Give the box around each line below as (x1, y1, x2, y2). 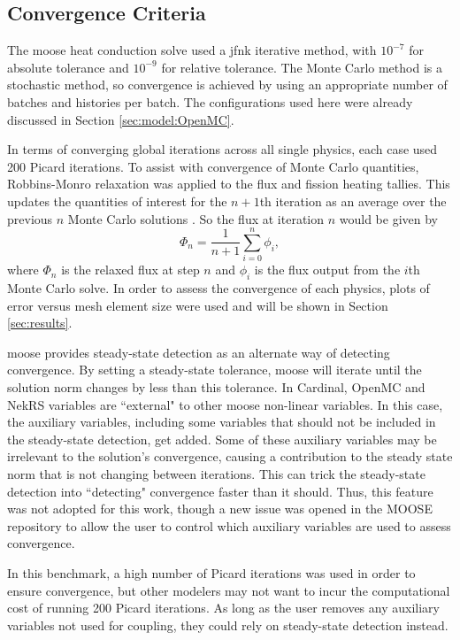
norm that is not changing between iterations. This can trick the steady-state (7, 465, 425, 482)
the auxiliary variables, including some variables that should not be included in (7, 413, 436, 431)
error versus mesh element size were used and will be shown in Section (7, 296, 388, 314)
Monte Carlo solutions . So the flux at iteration (67, 209, 325, 227)
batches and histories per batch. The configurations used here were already (7, 92, 413, 111)
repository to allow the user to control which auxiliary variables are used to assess (7, 516, 451, 535)
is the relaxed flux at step (61, 260, 200, 279)
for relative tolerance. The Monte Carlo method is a (161, 58, 442, 76)
